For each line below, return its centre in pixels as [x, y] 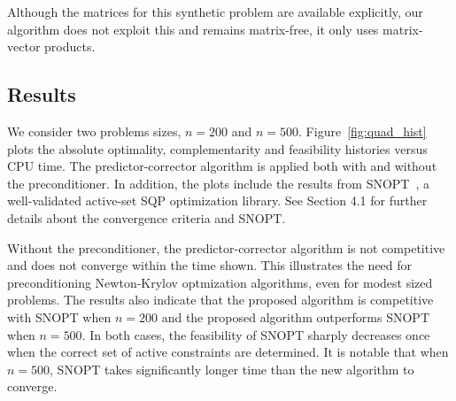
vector [24, 46]
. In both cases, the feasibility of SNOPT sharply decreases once [256, 334]
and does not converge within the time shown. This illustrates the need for [210, 265]
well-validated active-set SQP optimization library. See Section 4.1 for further [217, 200]
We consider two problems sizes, [94, 131]
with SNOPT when [59, 316]
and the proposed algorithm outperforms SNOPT [295, 316]
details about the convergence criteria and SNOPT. [147, 217]
